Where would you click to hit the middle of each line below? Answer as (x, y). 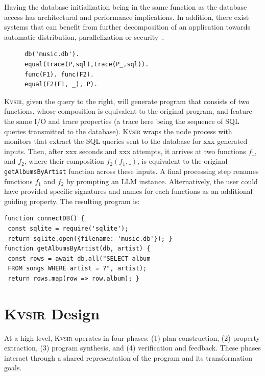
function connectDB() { (44, 219)
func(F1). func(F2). (59, 74)
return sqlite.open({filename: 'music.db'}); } (90, 239)
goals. (13, 368)
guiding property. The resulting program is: (72, 201)
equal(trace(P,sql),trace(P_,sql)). (87, 64)
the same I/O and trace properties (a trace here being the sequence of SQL (122, 121)
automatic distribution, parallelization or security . (84, 36)
